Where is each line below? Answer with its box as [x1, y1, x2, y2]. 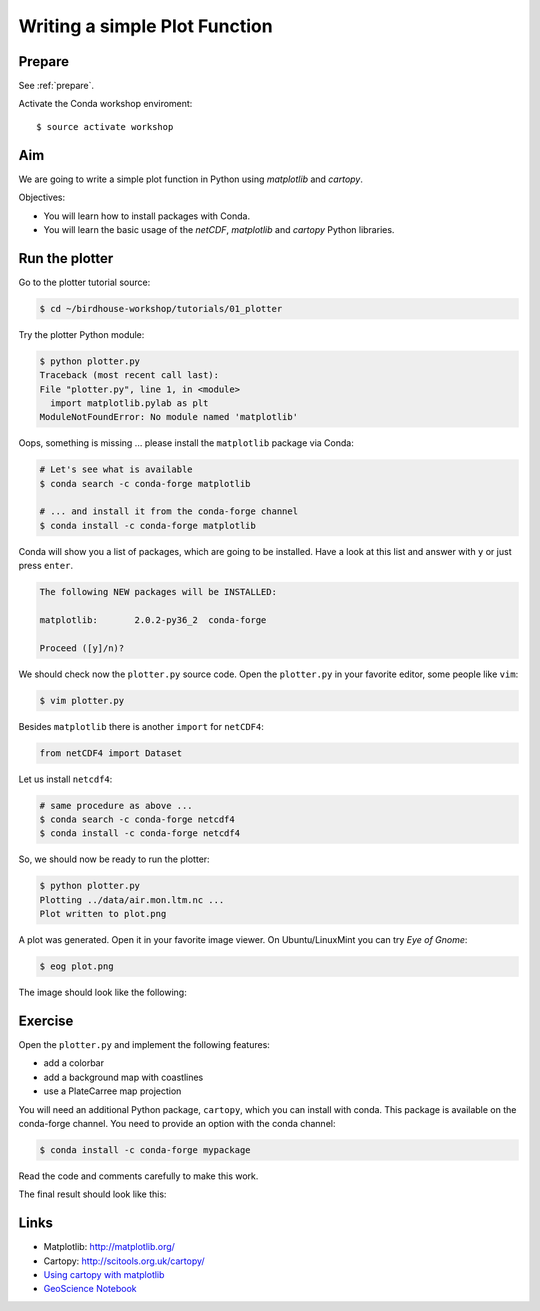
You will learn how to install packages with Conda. [43, 210, 250, 222]
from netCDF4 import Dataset [39, 747, 183, 759]
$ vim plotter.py [39, 695, 125, 706]
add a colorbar [43, 1057, 105, 1069]
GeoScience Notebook [43, 1283, 137, 1295]
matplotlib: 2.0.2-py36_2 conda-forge [39, 615, 267, 626]
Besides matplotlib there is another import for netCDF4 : [18, 720, 264, 732]
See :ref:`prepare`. [18, 80, 95, 92]
